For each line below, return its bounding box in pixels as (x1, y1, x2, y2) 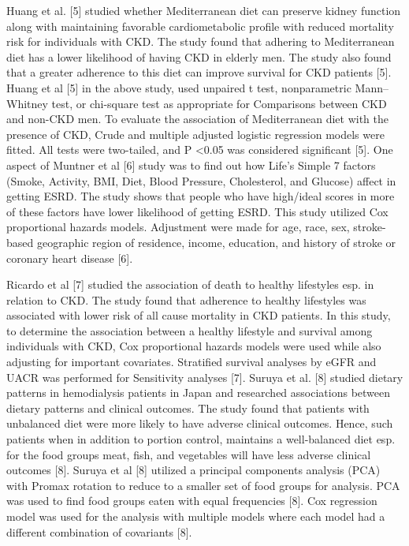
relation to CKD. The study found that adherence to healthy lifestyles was (6, 291, 366, 308)
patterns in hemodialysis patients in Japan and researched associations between (6, 384, 391, 401)
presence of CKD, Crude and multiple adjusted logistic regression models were (6, 125, 385, 142)
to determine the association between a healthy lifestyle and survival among (6, 322, 373, 338)
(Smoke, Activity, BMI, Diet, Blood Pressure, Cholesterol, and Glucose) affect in (6, 172, 396, 189)
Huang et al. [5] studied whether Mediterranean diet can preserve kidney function (6, 2, 401, 18)
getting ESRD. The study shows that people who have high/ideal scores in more (6, 188, 395, 204)
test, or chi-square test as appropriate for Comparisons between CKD (51, 95, 387, 111)
